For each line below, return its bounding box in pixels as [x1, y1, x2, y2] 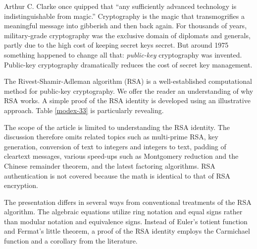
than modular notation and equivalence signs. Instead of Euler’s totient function [4, 216, 248, 226]
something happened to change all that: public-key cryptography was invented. [4, 49, 242, 60]
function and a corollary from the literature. [4, 236, 138, 246]
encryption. [4, 180, 38, 190]
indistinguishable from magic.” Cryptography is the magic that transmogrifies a [4, 10, 245, 21]
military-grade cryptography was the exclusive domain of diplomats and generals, [4, 30, 251, 40]
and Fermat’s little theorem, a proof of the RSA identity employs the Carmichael [4, 226, 250, 236]
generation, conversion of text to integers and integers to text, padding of [4, 141, 226, 151]
